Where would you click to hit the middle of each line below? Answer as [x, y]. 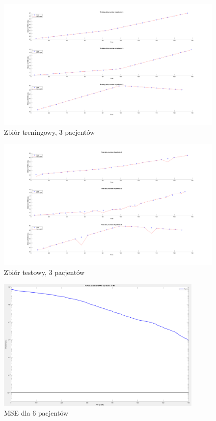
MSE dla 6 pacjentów [36, 413]
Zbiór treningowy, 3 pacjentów [50, 132]
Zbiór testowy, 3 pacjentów [44, 272]
